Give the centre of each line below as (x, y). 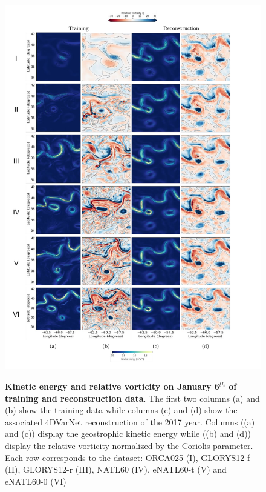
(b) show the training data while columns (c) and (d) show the (121, 410)
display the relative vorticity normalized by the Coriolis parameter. (129, 445)
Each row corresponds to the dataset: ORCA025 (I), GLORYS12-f (128, 457)
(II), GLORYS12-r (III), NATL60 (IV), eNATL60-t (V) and (116, 469)
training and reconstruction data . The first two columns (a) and (132, 398)
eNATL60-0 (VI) (36, 481)
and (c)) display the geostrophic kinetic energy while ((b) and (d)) (128, 434)
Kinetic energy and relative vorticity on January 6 (112, 386)
